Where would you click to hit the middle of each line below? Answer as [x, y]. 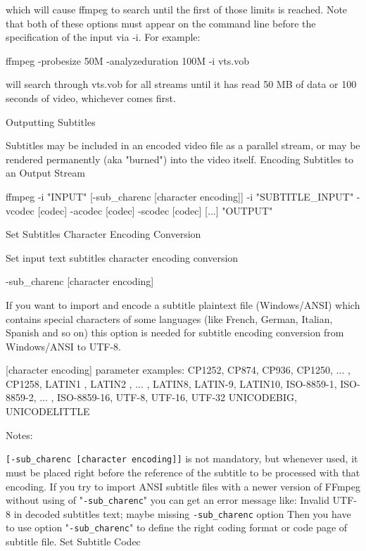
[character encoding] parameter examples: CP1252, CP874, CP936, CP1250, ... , [178, 370]
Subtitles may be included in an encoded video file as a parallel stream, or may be [183, 145]
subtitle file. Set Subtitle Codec [73, 541]
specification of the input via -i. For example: [103, 37]
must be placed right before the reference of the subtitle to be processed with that [183, 472]
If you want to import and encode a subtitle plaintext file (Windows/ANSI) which [183, 304]
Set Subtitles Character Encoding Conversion [103, 234]
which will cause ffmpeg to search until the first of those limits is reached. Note [177, 9]
